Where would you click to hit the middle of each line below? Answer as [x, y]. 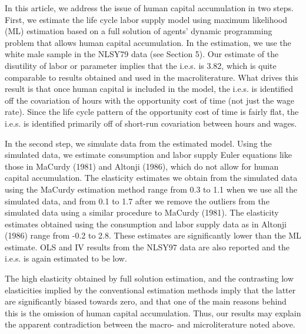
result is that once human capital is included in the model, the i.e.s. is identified [149, 89]
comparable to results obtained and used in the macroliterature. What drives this [152, 77]
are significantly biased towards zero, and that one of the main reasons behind [146, 301]
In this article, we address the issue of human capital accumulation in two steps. [149, 8]
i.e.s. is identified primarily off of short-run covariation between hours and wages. [151, 123]
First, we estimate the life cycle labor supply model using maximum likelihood [146, 19]
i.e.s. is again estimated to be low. [66, 258]
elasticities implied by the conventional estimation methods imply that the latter [150, 290]
